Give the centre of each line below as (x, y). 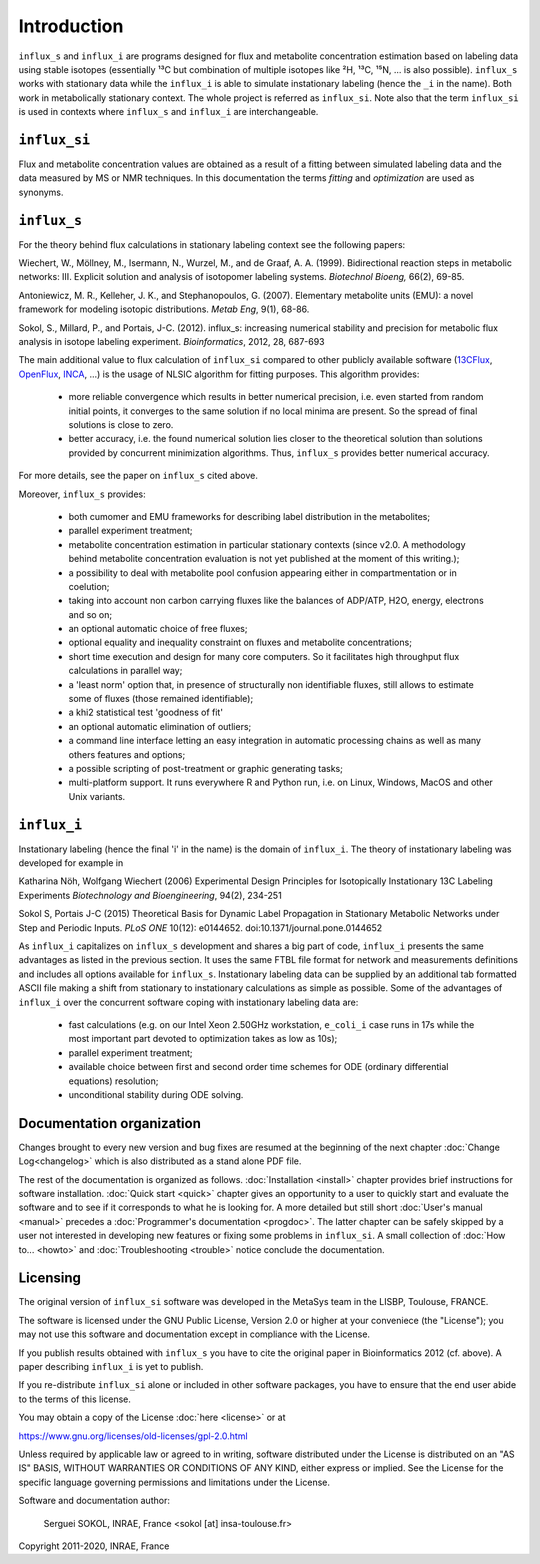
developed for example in (71, 863)
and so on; (90, 614)
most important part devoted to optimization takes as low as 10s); (203, 1039)
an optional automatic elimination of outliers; (160, 726)
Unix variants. (97, 796)
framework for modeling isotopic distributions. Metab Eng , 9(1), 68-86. (164, 309)
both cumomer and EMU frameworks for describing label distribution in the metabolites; (249, 516)
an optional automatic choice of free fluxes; (158, 629)
